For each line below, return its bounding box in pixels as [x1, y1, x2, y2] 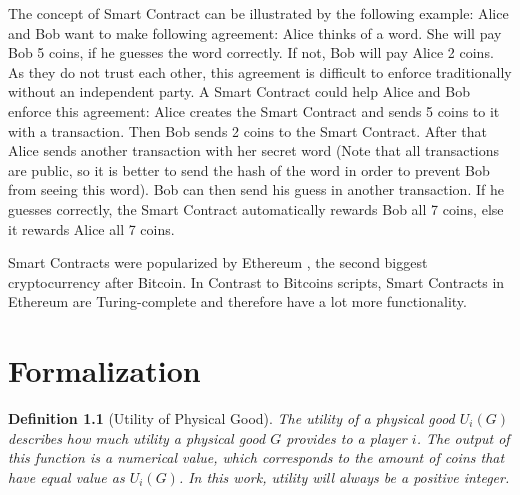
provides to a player [286, 427, 407, 448]
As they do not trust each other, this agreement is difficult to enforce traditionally [8, 61, 512, 82]
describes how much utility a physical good [8, 427, 266, 448]
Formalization [8, 350, 201, 391]
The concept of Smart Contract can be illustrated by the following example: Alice [8, 3, 509, 23]
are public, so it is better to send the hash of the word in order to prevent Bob [8, 159, 490, 180]
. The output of [416, 427, 510, 448]
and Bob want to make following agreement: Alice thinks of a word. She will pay [8, 22, 502, 43]
